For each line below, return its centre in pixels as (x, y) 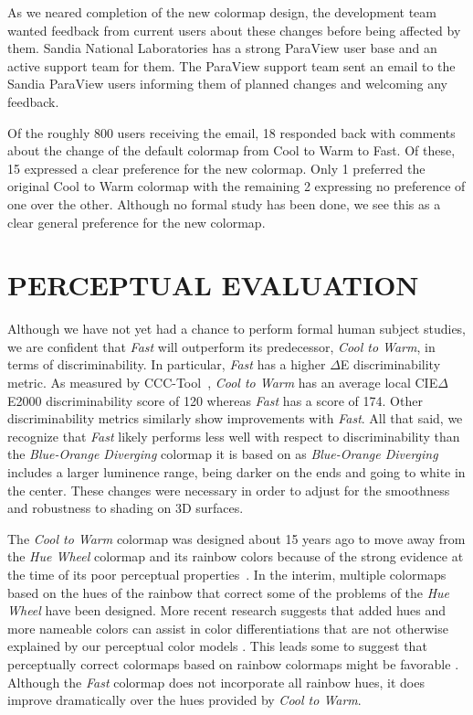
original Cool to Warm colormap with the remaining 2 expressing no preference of (236, 186)
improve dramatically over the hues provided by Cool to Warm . (184, 700)
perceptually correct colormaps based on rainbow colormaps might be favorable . (233, 663)
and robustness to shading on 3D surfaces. (126, 508)
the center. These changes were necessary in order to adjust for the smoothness (229, 490)
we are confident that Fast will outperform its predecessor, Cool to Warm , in (221, 346)
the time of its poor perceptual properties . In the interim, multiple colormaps (227, 574)
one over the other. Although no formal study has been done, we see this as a (224, 203)
